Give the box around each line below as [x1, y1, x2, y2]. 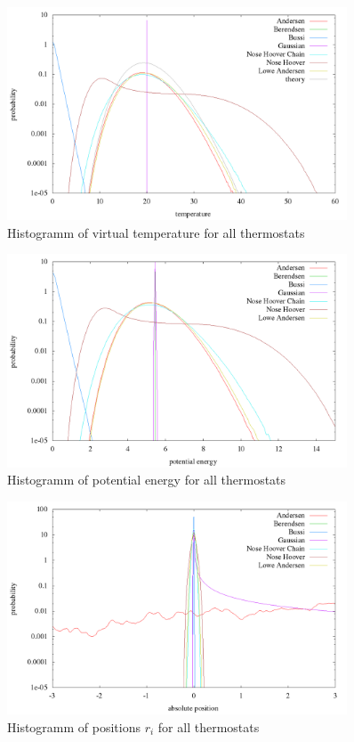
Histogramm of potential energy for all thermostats [7, 470, 286, 489]
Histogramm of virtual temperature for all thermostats [7, 223, 305, 241]
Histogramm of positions [7, 717, 141, 736]
